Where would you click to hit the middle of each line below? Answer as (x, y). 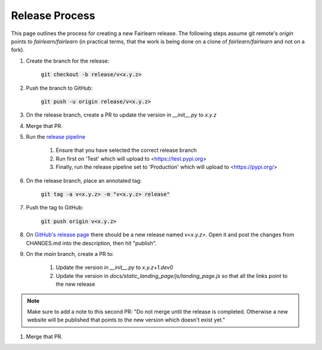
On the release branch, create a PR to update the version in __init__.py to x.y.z (121, 115)
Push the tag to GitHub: (55, 208)
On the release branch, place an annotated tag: (84, 180)
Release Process (53, 15)
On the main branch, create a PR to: (70, 254)
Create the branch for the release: (68, 61)
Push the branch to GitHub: (59, 88)
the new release (75, 284)
